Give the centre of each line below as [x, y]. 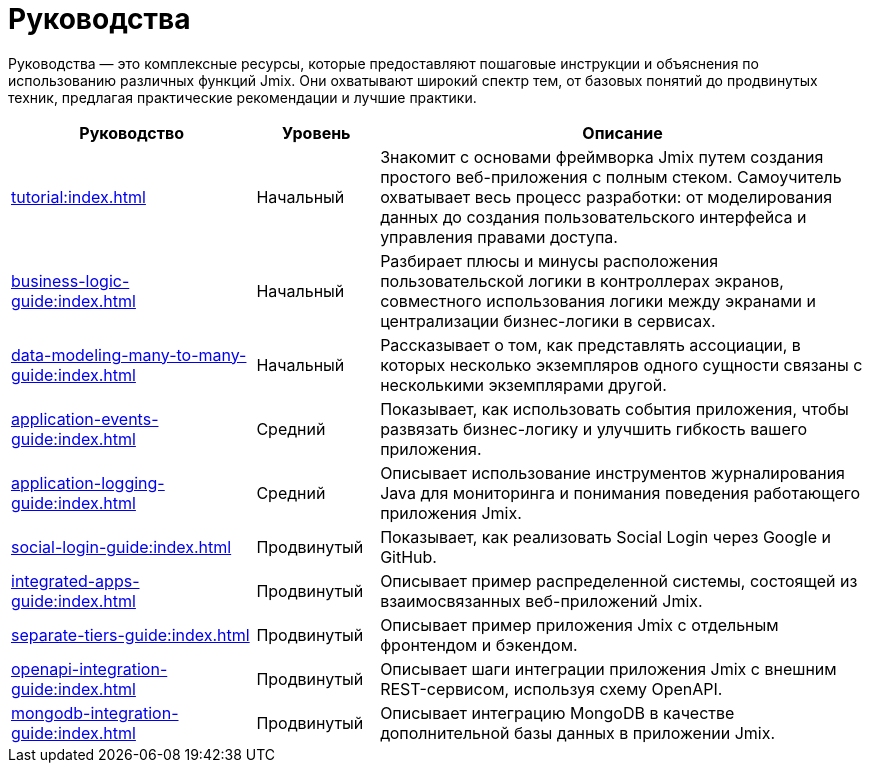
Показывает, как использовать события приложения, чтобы [614, 408]
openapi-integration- [89, 668]
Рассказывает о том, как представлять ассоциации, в [590, 344]
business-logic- [70, 280]
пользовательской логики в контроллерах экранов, [582, 280]
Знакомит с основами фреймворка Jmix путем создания [602, 156]
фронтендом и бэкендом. [479, 644]
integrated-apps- [75, 580]
